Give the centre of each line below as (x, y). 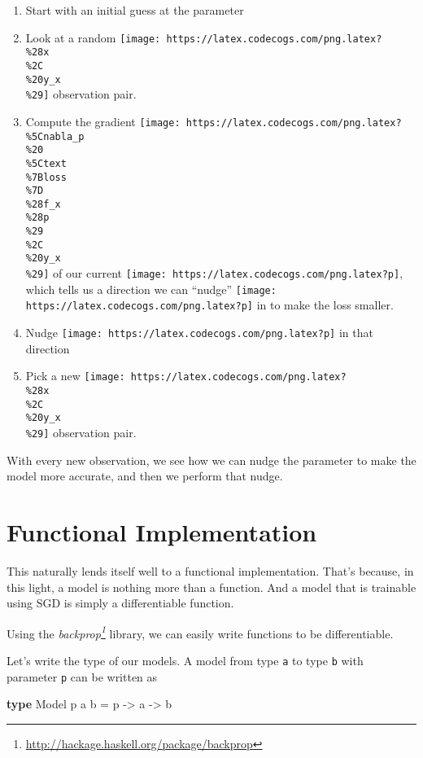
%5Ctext (46, 163)
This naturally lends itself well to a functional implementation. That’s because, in (210, 570)
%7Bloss (46, 177)
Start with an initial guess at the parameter (135, 10)
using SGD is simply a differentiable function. (120, 603)
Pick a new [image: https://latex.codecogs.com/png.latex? (186, 376)
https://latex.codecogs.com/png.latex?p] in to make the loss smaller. (209, 305)
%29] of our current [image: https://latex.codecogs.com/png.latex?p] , (214, 273)
